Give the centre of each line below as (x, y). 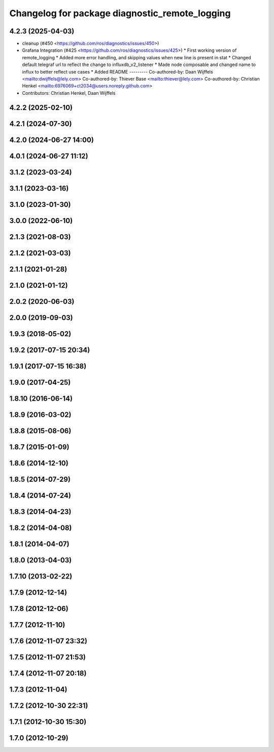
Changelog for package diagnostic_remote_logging (120, 13)
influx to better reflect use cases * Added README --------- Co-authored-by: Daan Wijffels (117, 71)
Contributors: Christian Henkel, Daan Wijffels (69, 93)
